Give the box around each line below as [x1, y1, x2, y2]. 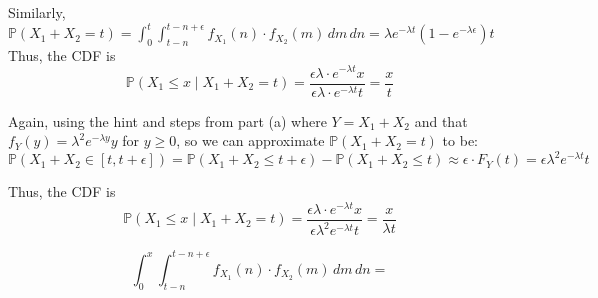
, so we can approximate [176, 130, 325, 151]
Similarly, [8, 2, 66, 22]
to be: [442, 130, 479, 151]
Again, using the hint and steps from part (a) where [8, 110, 327, 131]
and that [414, 110, 468, 131]
